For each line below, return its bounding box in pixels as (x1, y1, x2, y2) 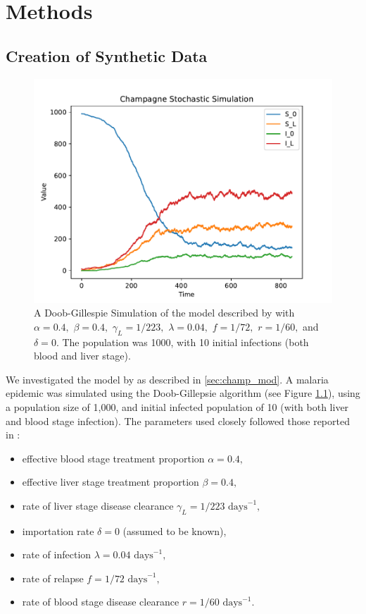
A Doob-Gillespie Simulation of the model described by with (34, 305, 295, 320)
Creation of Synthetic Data (6, 44, 208, 66)
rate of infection (22, 547, 91, 562)
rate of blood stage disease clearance (22, 594, 179, 609)
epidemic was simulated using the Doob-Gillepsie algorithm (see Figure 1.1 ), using (6, 386, 360, 400)
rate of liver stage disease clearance (22, 498, 174, 512)
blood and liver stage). (34, 348, 131, 363)
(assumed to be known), (122, 523, 227, 538)
